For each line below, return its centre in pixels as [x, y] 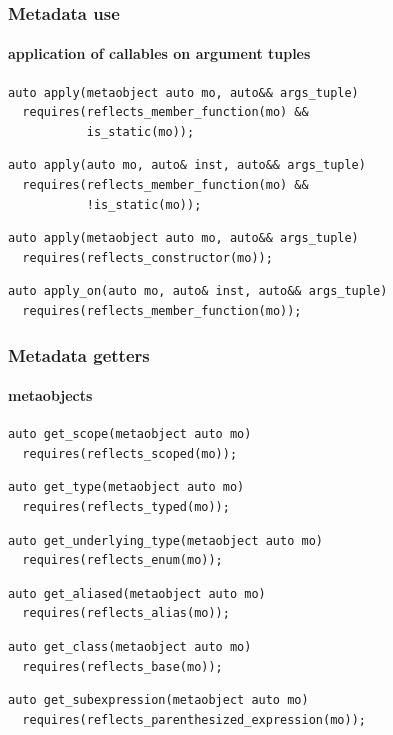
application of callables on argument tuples [159, 53]
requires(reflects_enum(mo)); [122, 560]
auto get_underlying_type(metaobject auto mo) [165, 540]
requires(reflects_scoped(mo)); [130, 453]
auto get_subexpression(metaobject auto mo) [158, 700]
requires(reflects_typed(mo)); [126, 507]
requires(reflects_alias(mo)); [126, 613]
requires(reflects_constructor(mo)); [147, 257]
